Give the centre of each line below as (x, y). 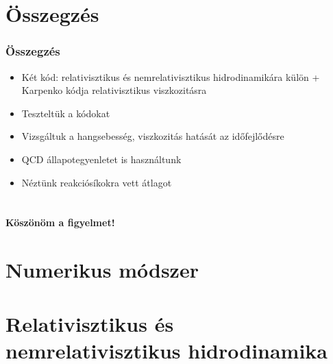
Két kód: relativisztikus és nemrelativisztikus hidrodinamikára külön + (171, 76)
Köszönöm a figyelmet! (60, 222)
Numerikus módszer (102, 270)
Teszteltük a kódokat (66, 113)
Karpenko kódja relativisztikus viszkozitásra (114, 90)
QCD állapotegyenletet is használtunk (101, 159)
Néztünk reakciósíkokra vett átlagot (97, 182)
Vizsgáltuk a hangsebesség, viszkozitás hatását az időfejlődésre (153, 136)
